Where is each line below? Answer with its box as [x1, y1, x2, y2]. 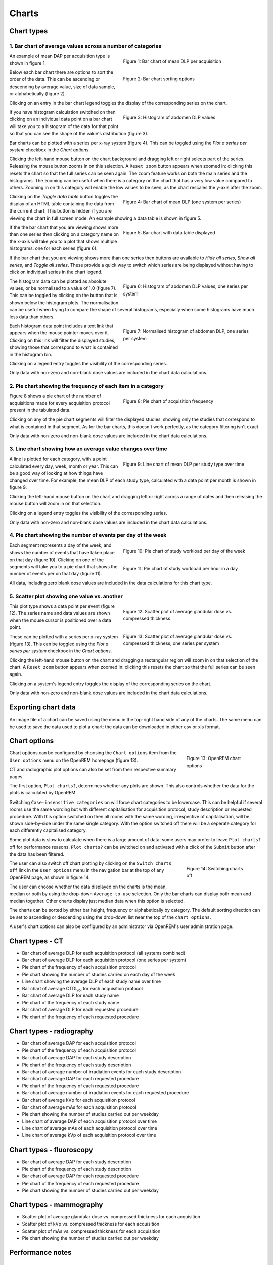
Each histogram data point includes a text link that [9, 323, 114, 329]
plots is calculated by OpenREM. [9, 790, 77, 796]
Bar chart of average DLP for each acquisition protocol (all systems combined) [22, 950, 186, 956]
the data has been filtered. [9, 851, 64, 857]
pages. [9, 773, 24, 779]
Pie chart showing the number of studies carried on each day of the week [22, 972, 175, 978]
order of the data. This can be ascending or [9, 76, 100, 82]
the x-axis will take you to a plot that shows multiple [9, 238, 117, 244]
